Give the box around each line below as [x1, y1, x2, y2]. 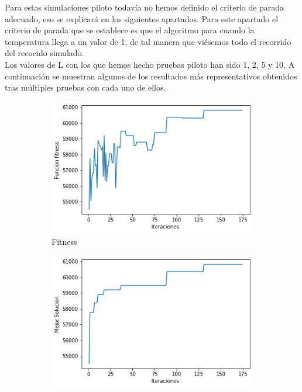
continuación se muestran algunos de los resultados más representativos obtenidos [5, 70, 297, 82]
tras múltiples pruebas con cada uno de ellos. [5, 81, 166, 93]
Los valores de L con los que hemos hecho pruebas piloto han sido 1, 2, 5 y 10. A [5, 58, 295, 70]
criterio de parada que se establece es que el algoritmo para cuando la [5, 24, 255, 36]
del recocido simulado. [5, 47, 84, 59]
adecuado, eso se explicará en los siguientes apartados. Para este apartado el [5, 12, 279, 25]
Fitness [52, 235, 77, 247]
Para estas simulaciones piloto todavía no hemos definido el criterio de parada [5, 1, 284, 13]
